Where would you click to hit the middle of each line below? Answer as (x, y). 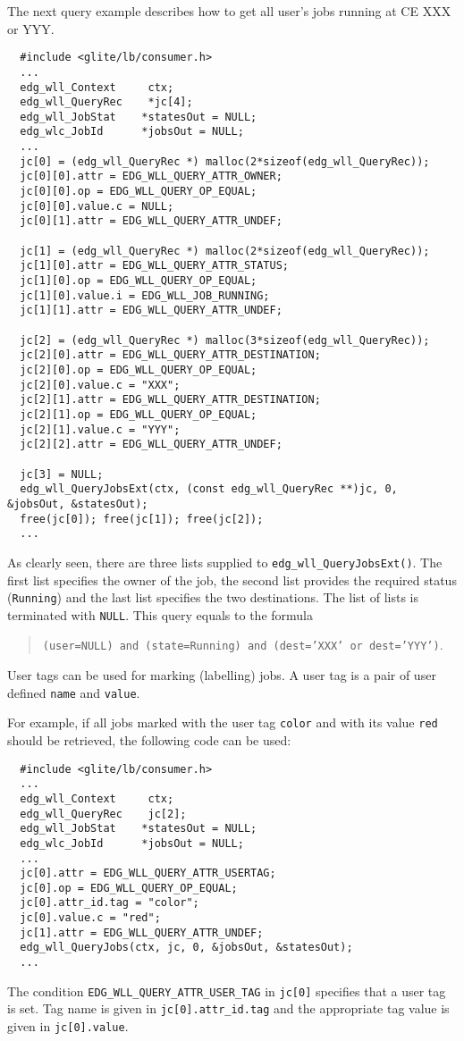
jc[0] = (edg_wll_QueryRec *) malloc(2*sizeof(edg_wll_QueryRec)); (225, 161)
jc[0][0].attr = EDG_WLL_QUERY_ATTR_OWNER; (151, 176)
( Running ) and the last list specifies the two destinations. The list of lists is (213, 597)
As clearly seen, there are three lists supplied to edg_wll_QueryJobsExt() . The (225, 562)
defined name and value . (74, 692)
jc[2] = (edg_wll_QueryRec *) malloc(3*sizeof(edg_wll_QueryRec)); (225, 340)
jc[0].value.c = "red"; (90, 918)
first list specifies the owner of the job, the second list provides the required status (232, 579)
